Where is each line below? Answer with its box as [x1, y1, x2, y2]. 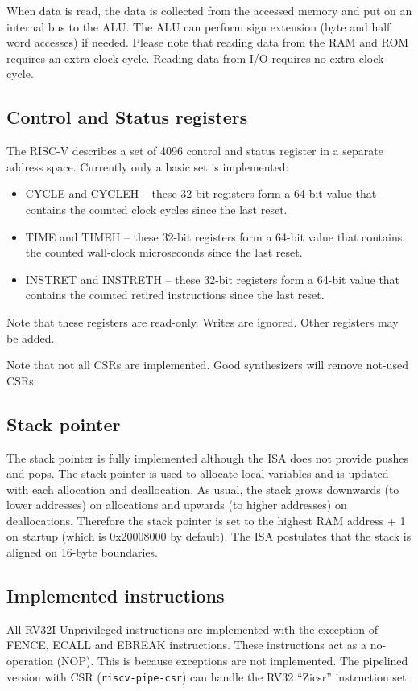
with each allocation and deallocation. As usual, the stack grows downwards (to [6, 480, 399, 497]
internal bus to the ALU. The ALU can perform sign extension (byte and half [6, 18, 391, 35]
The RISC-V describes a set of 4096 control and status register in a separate [6, 142, 383, 159]
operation [6, 652, 54, 669]
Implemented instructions [6, 583, 225, 608]
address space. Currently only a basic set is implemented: [6, 158, 289, 175]
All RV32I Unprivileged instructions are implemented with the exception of [6, 620, 378, 637]
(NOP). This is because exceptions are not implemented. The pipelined [56, 652, 408, 669]
